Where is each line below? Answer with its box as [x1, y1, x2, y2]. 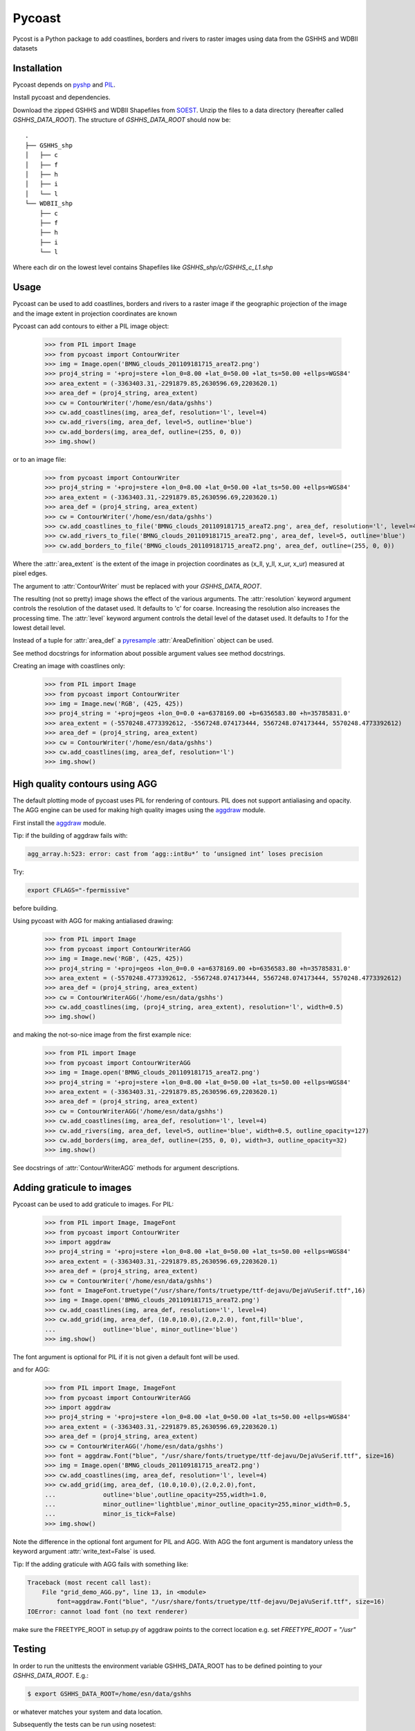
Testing [12, 1643, 46, 1655]
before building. [12, 904, 58, 912]
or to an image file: [12, 456, 66, 464]
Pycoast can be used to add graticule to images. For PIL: [12, 1200, 174, 1208]
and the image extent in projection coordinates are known [12, 309, 178, 318]
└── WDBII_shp [25, 199, 73, 208]
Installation [12, 62, 62, 74]
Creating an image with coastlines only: [12, 662, 126, 670]
